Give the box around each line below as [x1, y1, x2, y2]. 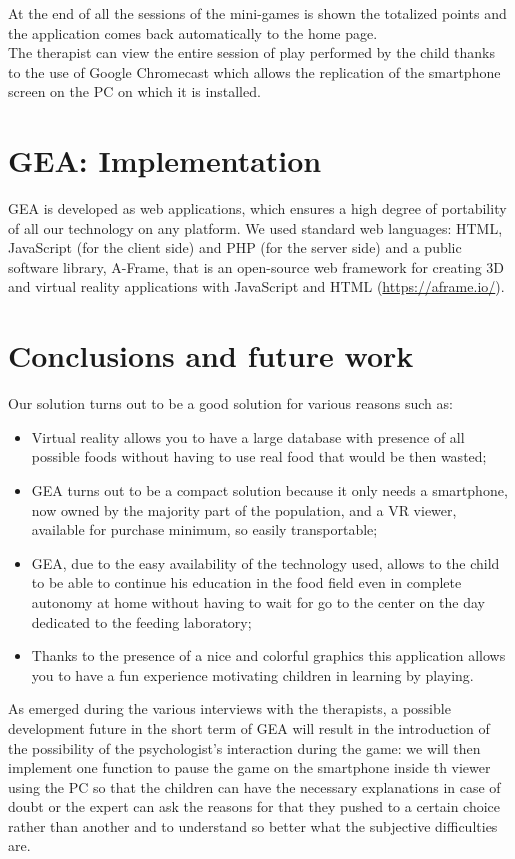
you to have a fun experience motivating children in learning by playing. [31, 664, 474, 685]
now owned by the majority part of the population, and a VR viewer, [31, 499, 457, 520]
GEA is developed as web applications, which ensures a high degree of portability [8, 198, 507, 219]
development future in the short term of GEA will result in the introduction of [8, 717, 490, 738]
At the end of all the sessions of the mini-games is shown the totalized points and [8, 3, 507, 23]
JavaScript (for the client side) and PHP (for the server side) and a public [8, 237, 462, 258]
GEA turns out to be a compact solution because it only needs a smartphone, [31, 479, 508, 500]
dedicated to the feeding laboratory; [31, 611, 252, 632]
